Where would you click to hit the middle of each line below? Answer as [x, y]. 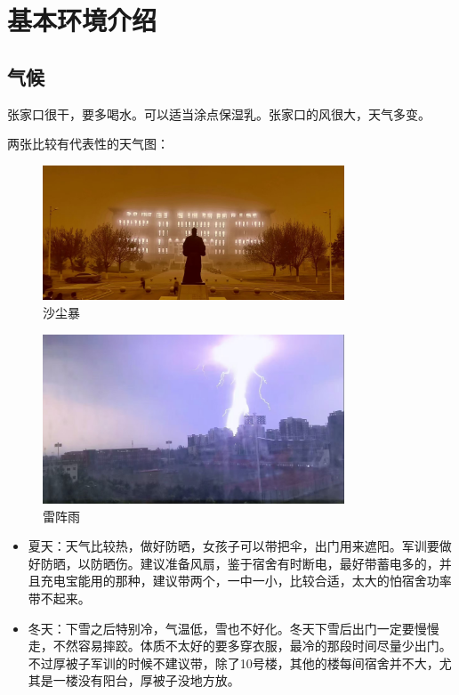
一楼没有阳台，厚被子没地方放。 [146, 680]
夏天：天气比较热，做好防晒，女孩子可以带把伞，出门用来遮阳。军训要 [234, 546]
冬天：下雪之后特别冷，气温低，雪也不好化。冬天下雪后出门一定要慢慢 [234, 628]
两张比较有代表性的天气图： [88, 144]
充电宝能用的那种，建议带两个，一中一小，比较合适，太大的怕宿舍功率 [246, 581]
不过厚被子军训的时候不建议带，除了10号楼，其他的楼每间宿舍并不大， [234, 663]
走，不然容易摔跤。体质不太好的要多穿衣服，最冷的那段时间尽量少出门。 [240, 646]
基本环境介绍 [82, 20]
